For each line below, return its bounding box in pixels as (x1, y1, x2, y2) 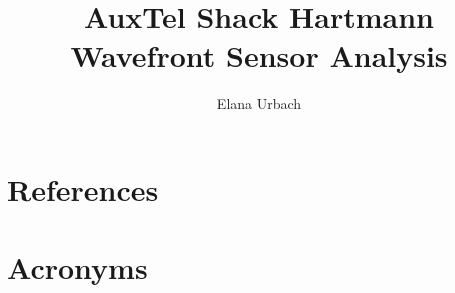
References (7, 168, 159, 209)
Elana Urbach (216, 93, 302, 114)
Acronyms (7, 247, 148, 288)
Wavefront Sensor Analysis (70, 35, 448, 76)
